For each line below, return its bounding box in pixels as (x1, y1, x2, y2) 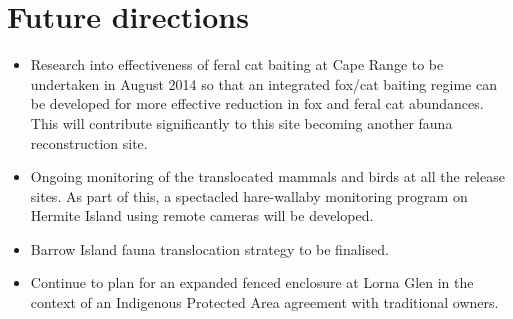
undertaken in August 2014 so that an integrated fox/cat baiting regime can (30, 73, 497, 94)
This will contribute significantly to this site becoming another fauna (30, 112, 453, 133)
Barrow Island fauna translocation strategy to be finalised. (30, 238, 389, 259)
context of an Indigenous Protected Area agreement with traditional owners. (30, 292, 499, 313)
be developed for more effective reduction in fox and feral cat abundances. (30, 93, 484, 114)
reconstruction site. (30, 132, 148, 153)
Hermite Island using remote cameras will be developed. (30, 205, 374, 226)
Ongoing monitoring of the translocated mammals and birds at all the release (30, 166, 505, 187)
